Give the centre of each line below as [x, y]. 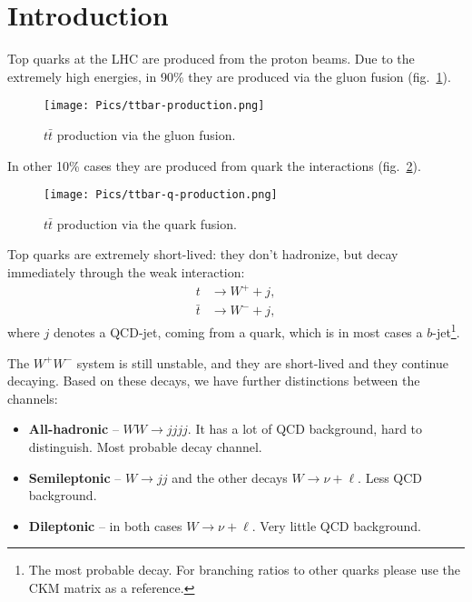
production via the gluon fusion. [146, 134]
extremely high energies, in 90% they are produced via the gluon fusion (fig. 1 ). [229, 76]
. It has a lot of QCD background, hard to [305, 429]
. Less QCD [390, 477]
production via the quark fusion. [147, 223]
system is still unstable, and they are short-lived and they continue [262, 362]
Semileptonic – [75, 477]
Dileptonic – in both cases [105, 525]
